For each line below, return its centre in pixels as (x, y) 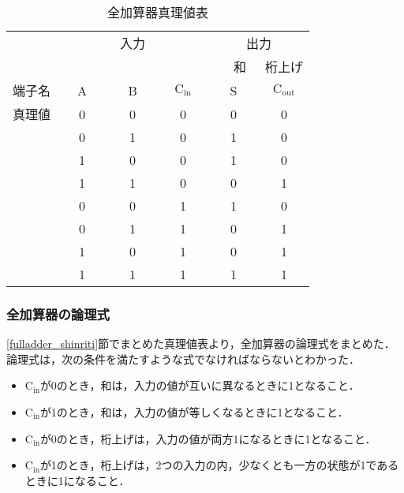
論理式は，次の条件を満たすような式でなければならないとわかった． (183, 359)
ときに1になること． (77, 480)
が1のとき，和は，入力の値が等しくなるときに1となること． (194, 412)
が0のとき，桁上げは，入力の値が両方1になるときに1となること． (208, 438)
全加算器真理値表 (158, 12)
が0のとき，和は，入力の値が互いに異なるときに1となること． (200, 385)
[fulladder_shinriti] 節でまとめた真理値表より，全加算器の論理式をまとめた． (201, 344)
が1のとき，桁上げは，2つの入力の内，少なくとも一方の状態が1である (219, 465)
